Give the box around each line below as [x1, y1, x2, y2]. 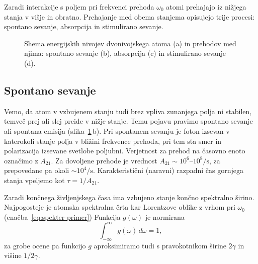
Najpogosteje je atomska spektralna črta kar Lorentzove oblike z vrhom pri [4, 202, 235, 212]
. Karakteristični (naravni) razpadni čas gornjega [93, 165, 243, 175]
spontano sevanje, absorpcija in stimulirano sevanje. [4, 21, 163, 32]
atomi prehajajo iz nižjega [166, 2, 246, 12]
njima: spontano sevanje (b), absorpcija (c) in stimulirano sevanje [24, 48, 226, 58]
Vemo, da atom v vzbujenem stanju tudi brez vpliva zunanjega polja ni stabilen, [4, 106, 252, 116]
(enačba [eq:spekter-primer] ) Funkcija [4, 211, 121, 222]
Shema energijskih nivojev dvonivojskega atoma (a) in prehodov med [24, 38, 236, 48]
